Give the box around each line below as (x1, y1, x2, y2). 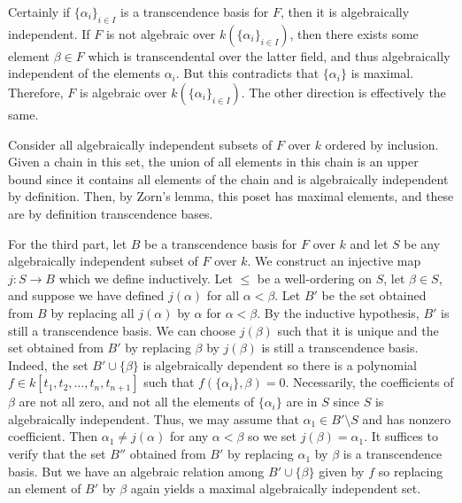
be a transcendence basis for (144, 234, 297, 252)
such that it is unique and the (277, 321, 439, 339)
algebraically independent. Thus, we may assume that (8, 409, 299, 428)
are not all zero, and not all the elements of (19, 392, 254, 411)
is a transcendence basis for (120, 3, 269, 20)
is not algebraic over (105, 24, 216, 43)
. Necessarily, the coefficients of (285, 373, 454, 391)
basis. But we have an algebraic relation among (8, 461, 265, 480)
